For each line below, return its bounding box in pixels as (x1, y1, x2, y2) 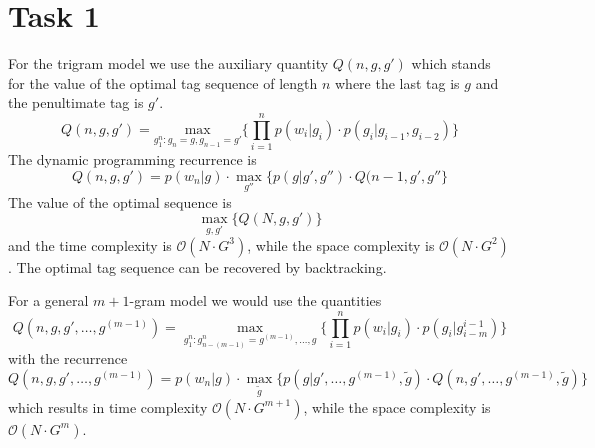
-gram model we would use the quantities (129, 290, 382, 311)
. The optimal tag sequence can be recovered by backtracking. (8, 256, 387, 277)
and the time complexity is (8, 234, 172, 255)
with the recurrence (8, 348, 128, 369)
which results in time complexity (8, 396, 208, 417)
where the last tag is (335, 72, 460, 93)
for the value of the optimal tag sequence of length (8, 72, 318, 93)
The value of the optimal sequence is (8, 191, 232, 212)
